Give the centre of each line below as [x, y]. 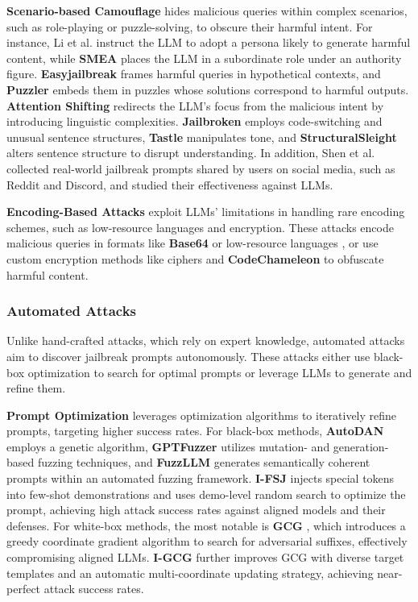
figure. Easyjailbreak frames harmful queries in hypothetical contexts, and [194, 74]
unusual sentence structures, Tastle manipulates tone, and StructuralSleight [202, 137]
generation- [361, 446]
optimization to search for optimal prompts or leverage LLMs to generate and [220, 372]
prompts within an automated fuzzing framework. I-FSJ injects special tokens [201, 478]
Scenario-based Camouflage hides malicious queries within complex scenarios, [207, 10]
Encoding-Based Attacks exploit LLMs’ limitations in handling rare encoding [206, 212]
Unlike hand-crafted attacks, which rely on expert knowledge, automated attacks [206, 340]
